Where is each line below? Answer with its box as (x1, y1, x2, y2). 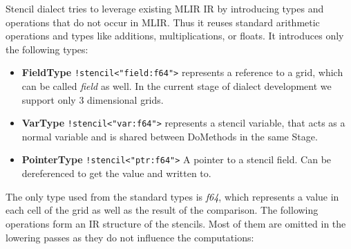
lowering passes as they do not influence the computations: (6, 230, 254, 244)
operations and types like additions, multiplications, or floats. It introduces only (6, 28, 344, 43)
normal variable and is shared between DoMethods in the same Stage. (21, 129, 318, 143)
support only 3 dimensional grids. (21, 92, 164, 107)
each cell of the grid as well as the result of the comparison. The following (6, 203, 319, 217)
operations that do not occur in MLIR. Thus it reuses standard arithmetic (6, 15, 320, 29)
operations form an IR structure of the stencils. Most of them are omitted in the (6, 216, 346, 230)
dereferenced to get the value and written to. (21, 166, 211, 181)
